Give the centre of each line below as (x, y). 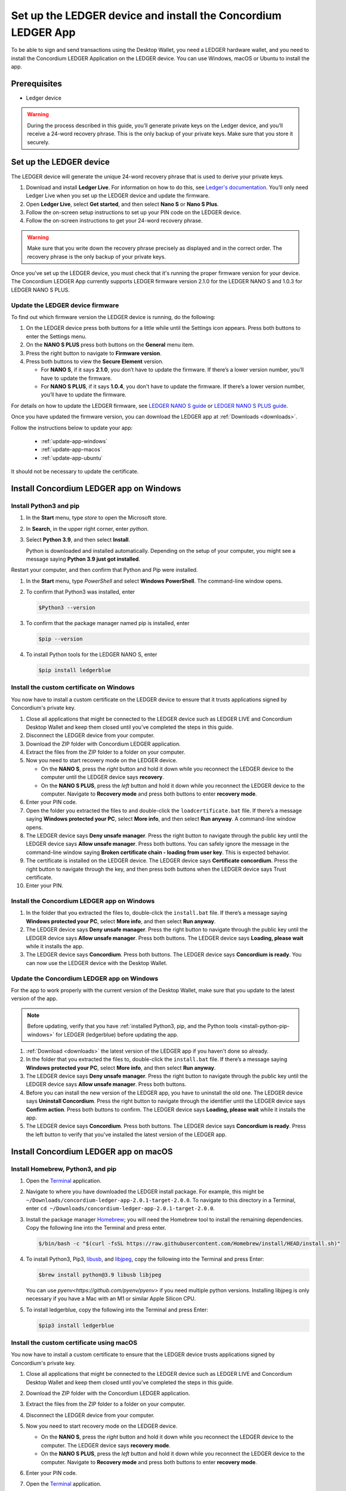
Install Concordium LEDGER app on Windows (96, 488)
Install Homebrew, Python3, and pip (64, 1169)
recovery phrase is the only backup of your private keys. (97, 256)
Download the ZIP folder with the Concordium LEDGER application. (108, 1393)
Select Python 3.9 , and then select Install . (78, 540)
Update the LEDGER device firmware (65, 305)
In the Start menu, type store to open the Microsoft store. (96, 518)
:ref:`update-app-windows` (74, 441)
